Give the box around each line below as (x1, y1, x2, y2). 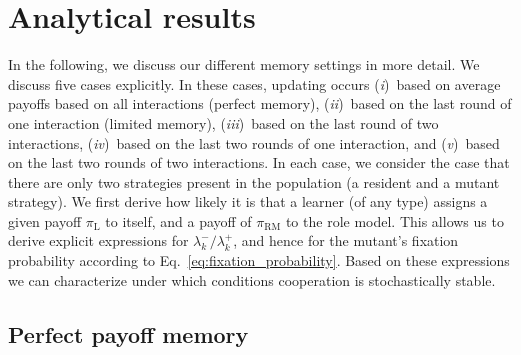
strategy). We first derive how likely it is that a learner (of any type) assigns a (8, 191, 488, 212)
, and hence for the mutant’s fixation (233, 230, 459, 251)
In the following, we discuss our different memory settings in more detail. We (8, 54, 480, 75)
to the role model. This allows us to (285, 210, 504, 231)
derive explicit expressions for (8, 230, 189, 251)
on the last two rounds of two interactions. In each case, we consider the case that (8, 152, 510, 173)
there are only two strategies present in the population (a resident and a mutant (8, 171, 500, 192)
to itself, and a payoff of (105, 210, 252, 231)
